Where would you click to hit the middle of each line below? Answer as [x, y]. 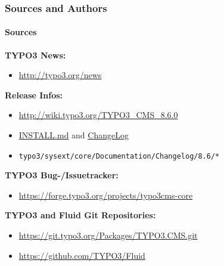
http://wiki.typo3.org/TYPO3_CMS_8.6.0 [98, 115]
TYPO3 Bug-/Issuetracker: [62, 175]
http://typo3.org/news [60, 75]
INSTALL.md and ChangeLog [74, 135]
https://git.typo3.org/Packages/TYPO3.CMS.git [108, 235]
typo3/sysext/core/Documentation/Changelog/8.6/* [119, 156]
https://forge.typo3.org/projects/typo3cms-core [106, 195]
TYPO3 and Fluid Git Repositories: [80, 215]
